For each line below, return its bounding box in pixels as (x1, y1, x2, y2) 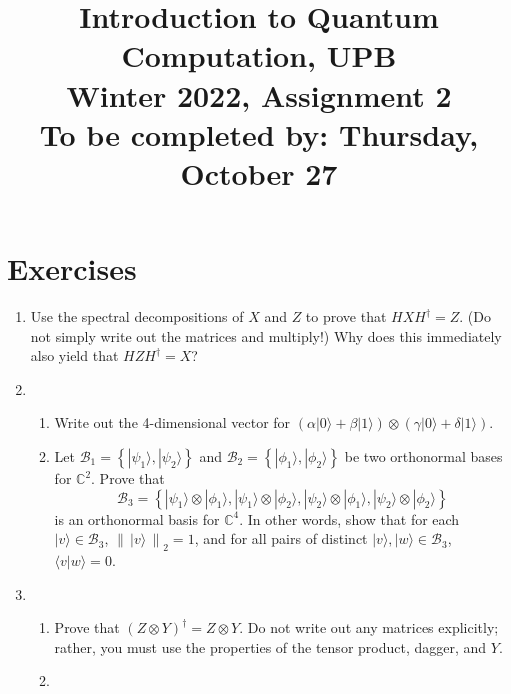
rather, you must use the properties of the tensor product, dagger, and (54, 636, 487, 657)
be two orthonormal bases (344, 446, 503, 467)
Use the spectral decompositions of (30, 306, 244, 327)
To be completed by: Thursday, (39, 113, 479, 154)
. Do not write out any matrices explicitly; (239, 617, 499, 638)
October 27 (180, 152, 338, 193)
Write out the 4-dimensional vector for (54, 412, 291, 433)
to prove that (305, 306, 387, 327)
